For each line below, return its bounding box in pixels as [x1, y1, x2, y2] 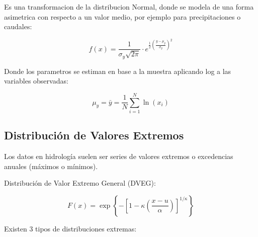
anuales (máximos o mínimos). [4, 161, 98, 171]
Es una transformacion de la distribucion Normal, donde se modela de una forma [4, 2, 254, 12]
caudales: [4, 21, 32, 32]
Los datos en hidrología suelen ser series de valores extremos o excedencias [4, 151, 233, 162]
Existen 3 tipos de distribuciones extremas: [4, 223, 137, 233]
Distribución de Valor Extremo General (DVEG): [4, 178, 156, 188]
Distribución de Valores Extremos [4, 127, 184, 143]
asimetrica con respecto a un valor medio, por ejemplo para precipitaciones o [4, 11, 241, 22]
